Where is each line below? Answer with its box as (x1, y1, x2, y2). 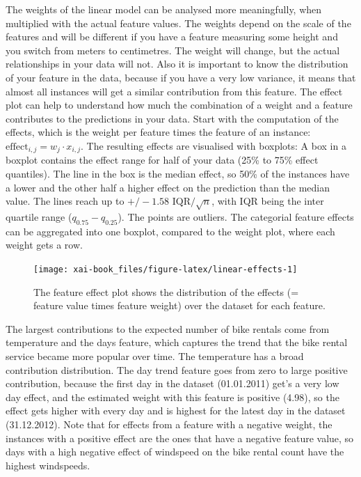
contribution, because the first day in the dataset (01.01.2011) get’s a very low (6, 376, 339, 391)
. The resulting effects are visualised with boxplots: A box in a (80, 138, 346, 153)
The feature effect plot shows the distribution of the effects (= (33, 284, 299, 299)
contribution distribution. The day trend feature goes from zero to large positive (6, 362, 348, 377)
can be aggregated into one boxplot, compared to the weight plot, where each (6, 224, 335, 238)
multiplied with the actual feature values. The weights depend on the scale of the (6, 15, 351, 30)
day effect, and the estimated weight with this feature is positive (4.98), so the (6, 389, 339, 404)
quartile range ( (6, 209, 72, 224)
